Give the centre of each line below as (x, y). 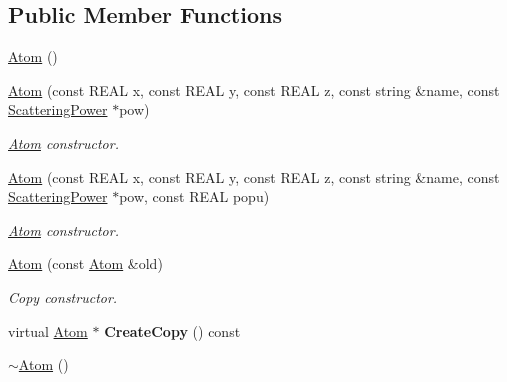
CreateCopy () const (172, 330)
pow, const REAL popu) (194, 196)
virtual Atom (48, 330)
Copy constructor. (63, 296)
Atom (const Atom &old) (85, 263)
